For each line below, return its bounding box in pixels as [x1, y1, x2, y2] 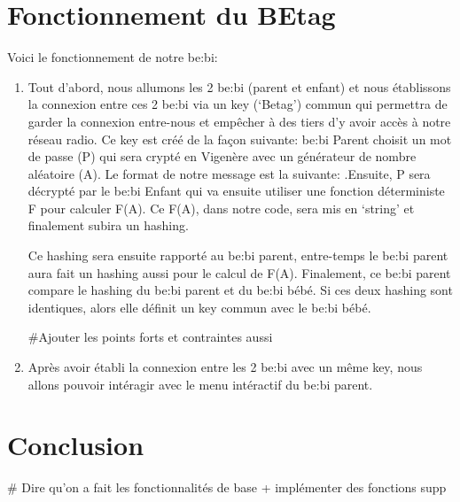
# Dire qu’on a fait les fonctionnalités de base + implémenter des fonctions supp [7, 478, 447, 497]
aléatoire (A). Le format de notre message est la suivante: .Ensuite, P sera [27, 164, 431, 182]
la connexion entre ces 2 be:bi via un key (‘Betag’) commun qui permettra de [27, 95, 448, 113]
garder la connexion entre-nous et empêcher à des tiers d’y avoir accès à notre [27, 112, 451, 130]
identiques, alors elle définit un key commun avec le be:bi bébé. [27, 297, 371, 316]
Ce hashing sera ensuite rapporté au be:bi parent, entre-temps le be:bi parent [27, 246, 448, 265]
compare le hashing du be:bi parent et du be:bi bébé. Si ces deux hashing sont [27, 281, 453, 299]
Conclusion [7, 427, 144, 463]
